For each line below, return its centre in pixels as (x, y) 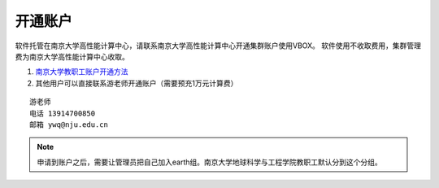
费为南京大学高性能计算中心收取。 (72, 56)
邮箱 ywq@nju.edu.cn (69, 125)
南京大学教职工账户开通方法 (82, 72)
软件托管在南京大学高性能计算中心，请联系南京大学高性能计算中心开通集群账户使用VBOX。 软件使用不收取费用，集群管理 (218, 46)
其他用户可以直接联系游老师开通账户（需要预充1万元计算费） (137, 83)
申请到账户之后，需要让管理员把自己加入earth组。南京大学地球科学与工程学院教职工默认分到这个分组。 (209, 162)
